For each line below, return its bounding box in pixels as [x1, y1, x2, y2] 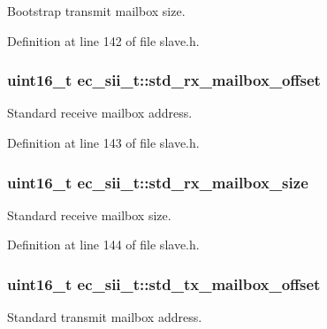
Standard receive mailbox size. [7, 205, 171, 224]
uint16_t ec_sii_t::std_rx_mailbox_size [7, 171, 308, 193]
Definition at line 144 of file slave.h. [7, 235, 200, 254]
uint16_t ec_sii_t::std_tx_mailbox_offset [7, 272, 321, 295]
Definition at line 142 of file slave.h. [7, 31, 200, 50]
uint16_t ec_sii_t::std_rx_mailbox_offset [7, 69, 321, 91]
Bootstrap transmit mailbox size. [7, 2, 186, 19]
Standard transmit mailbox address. [7, 308, 202, 326]
